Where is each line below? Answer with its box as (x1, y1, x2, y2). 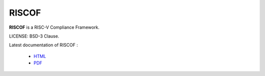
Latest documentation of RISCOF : (9, 42, 78, 48)
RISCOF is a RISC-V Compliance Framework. (9, 24, 100, 30)
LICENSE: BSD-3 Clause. (9, 33, 59, 39)
